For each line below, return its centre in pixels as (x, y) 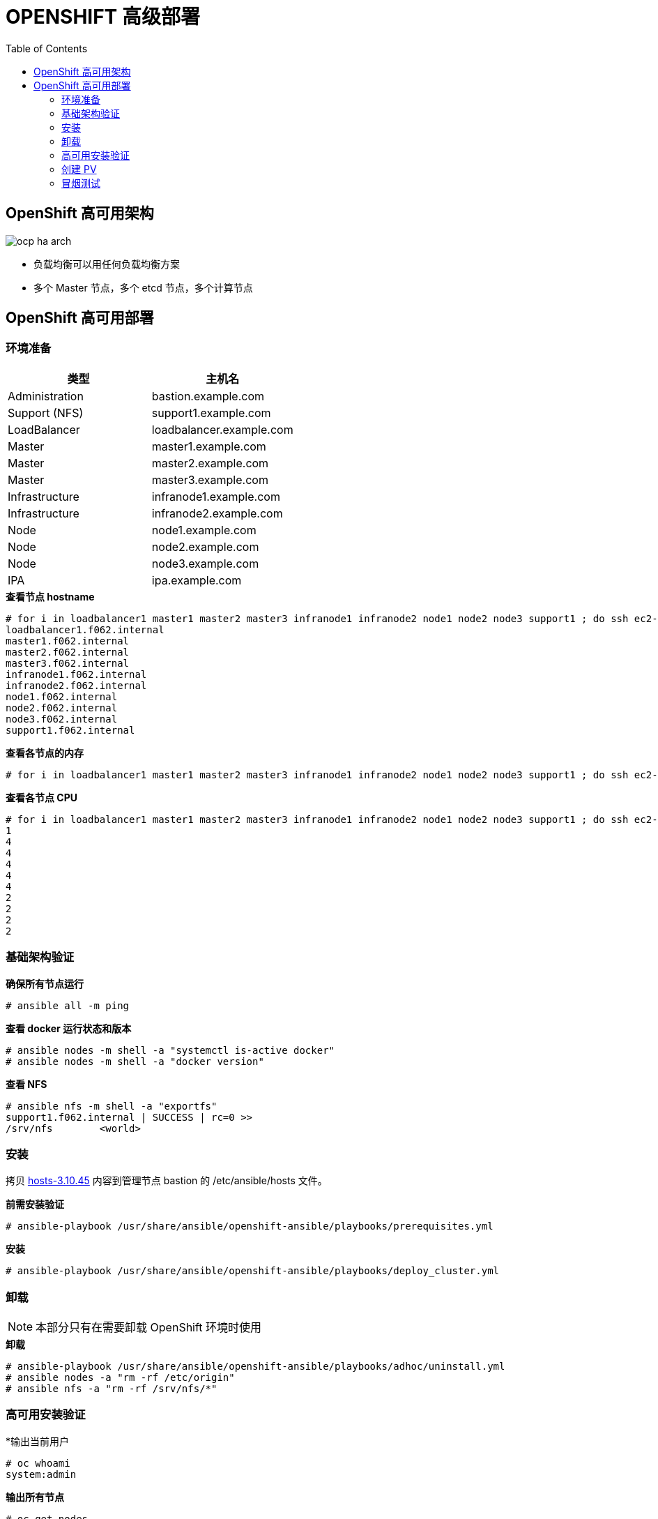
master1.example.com (209, 446)
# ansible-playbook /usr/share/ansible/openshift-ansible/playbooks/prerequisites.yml (250, 1226)
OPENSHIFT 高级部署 (103, 17)
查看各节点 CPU (41, 797)
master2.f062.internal (68, 652)
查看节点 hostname (50, 596)
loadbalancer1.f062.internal (85, 629)
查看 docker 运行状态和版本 (69, 1028)
